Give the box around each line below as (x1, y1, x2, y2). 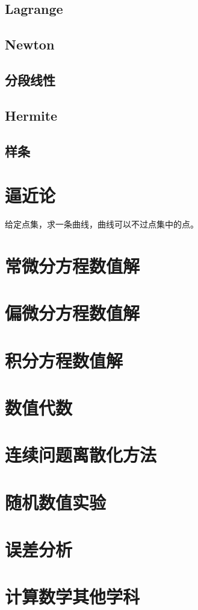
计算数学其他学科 (5, 584, 140, 609)
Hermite (5, 106, 58, 124)
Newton (5, 35, 55, 54)
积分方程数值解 (5, 348, 123, 372)
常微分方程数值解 (5, 253, 140, 278)
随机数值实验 (5, 489, 107, 514)
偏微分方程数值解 (5, 300, 140, 325)
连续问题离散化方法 (5, 442, 157, 467)
